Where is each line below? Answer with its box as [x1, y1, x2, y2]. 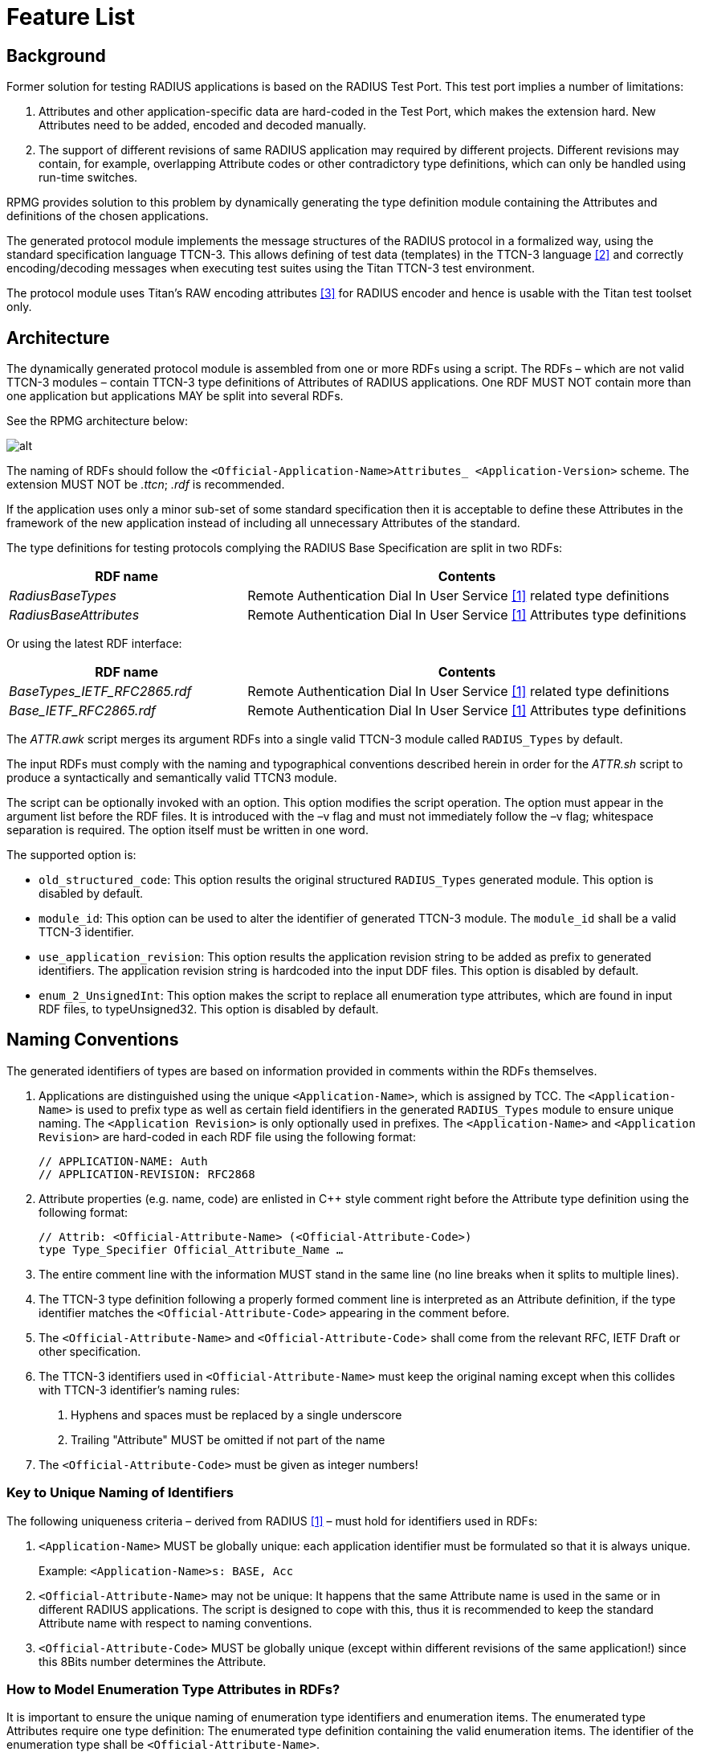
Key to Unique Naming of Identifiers [6, 1484, 234, 1501]
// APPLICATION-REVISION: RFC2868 [39, 1167, 255, 1181]
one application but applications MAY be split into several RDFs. [6, 389, 344, 403]
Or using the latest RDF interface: [6, 637, 182, 651]
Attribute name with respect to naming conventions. [39, 1615, 312, 1630]
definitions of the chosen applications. [6, 209, 209, 223]
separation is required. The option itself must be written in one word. [6, 823, 369, 837]
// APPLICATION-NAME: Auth [39, 1154, 208, 1168]
